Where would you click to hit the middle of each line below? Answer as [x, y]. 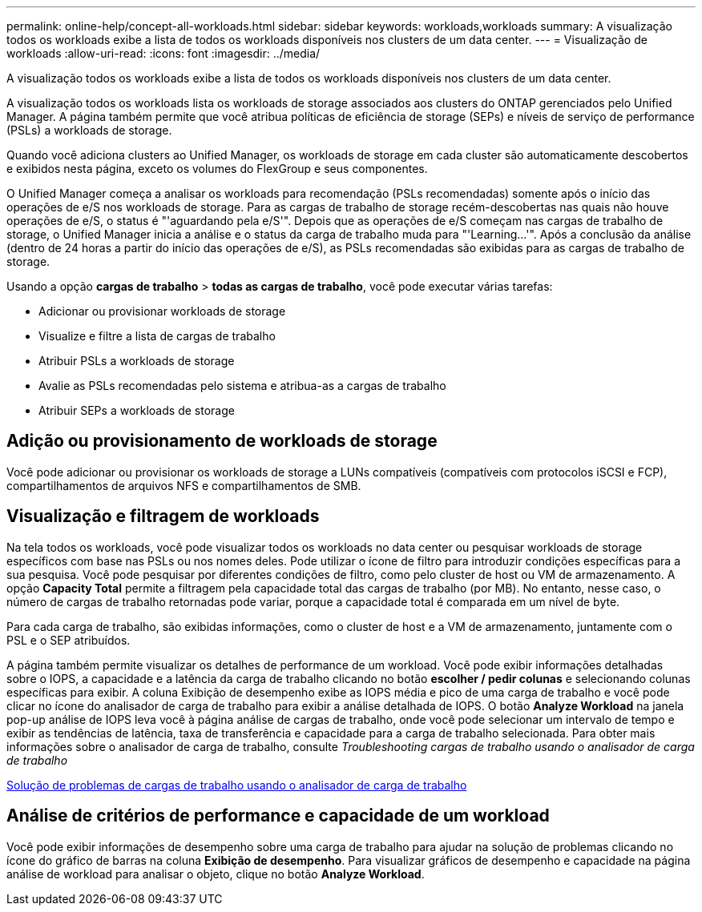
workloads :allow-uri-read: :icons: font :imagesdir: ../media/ [163, 53]
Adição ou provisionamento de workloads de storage [222, 441]
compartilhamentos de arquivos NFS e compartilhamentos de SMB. [184, 485]
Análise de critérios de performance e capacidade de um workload [278, 816]
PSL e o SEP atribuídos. [69, 640]
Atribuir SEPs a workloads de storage [137, 410]
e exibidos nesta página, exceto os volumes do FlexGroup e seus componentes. [217, 169]
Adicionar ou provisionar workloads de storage [162, 311]
